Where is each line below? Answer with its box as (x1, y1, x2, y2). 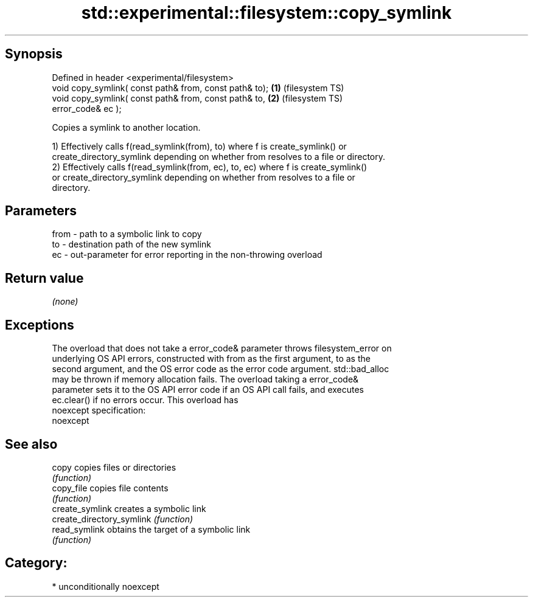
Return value (5, 270, 84, 286)
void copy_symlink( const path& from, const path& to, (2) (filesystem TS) (52, 92, 343, 103)
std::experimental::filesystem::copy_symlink (81, 2, 452, 23)
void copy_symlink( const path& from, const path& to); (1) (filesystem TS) (52, 82, 344, 93)
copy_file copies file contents (52, 482, 169, 493)
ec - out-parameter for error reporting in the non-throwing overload (52, 249, 322, 260)
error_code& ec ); (52, 103, 122, 114)
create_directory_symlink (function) (52, 513, 193, 524)
